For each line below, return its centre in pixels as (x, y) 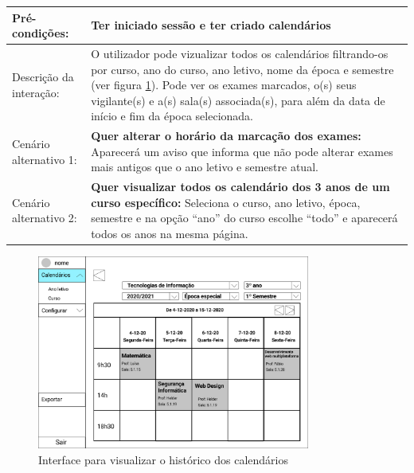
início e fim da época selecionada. (172, 116)
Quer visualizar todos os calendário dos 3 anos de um (240, 187)
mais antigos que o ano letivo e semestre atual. (205, 167)
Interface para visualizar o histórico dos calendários (163, 459)
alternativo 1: (45, 159)
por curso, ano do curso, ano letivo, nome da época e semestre (242, 69)
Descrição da (43, 77)
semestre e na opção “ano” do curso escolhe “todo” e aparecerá (244, 218)
